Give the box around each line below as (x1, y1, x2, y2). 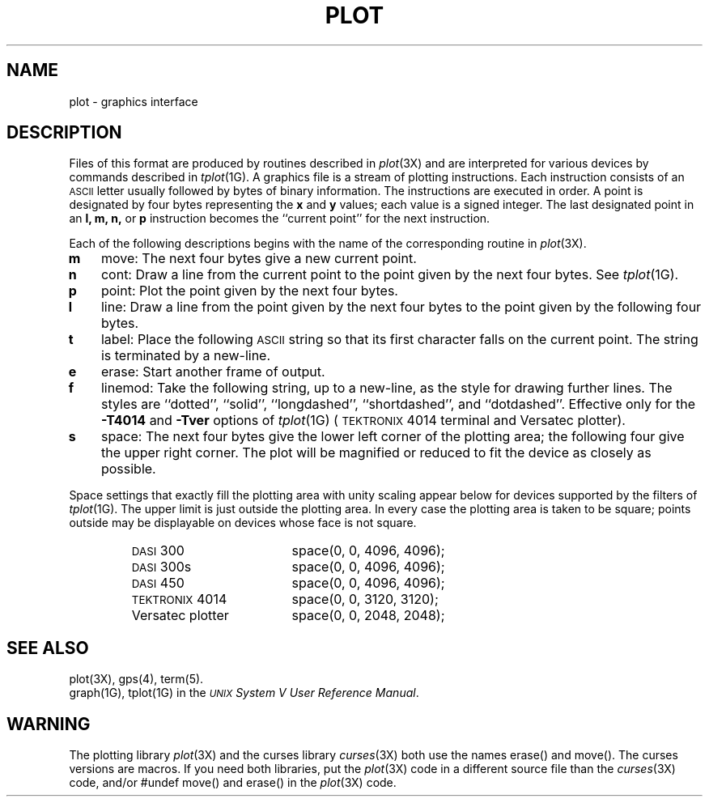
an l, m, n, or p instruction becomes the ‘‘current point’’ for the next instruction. (69, 211, 490, 226)
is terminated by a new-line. (100, 347, 271, 364)
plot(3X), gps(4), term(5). (69, 672, 204, 686)
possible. (100, 461, 156, 478)
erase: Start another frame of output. (100, 363, 325, 380)
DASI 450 (131, 575, 185, 592)
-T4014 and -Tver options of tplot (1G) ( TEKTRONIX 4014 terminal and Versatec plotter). (100, 412, 626, 429)
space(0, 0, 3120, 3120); (291, 591, 439, 608)
